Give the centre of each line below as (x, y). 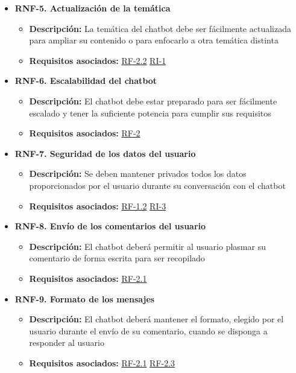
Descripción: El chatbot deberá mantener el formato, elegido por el (156, 319)
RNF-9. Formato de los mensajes (85, 298)
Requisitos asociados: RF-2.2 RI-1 (98, 60)
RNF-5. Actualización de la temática (93, 8)
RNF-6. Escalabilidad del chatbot (86, 81)
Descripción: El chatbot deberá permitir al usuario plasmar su (147, 246)
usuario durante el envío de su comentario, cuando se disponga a (148, 330)
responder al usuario (67, 343)
